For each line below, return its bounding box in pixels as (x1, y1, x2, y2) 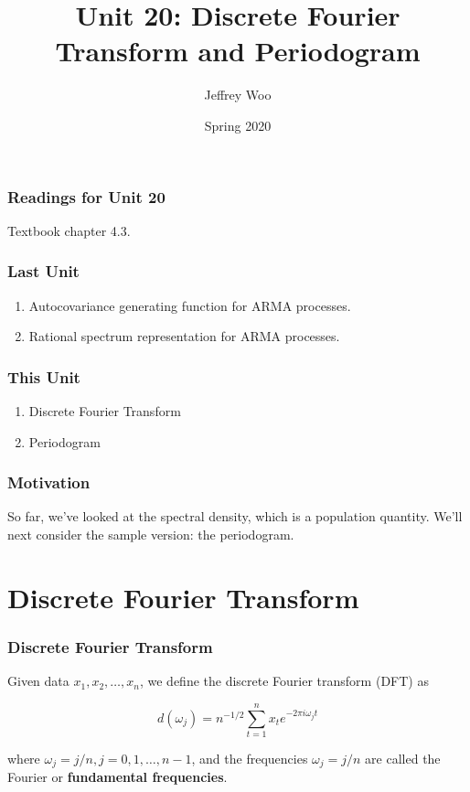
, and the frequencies (191, 748, 308, 767)
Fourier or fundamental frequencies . (7, 767, 228, 787)
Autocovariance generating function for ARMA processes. (28, 295, 351, 315)
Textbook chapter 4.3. (7, 220, 131, 240)
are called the (365, 748, 441, 767)
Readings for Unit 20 (7, 185, 166, 208)
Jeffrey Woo (204, 85, 272, 104)
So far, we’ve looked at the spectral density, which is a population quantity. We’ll (7, 507, 463, 526)
